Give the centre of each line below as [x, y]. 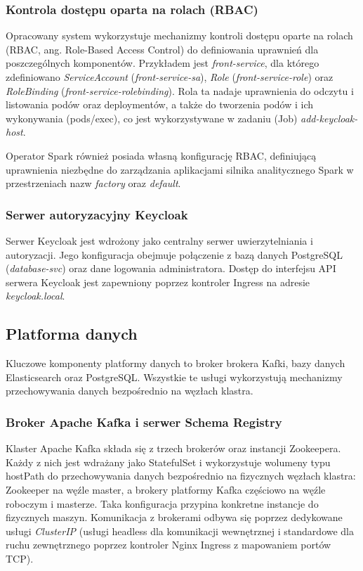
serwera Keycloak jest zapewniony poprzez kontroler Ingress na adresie [158, 282]
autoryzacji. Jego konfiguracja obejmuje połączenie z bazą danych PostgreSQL [174, 254]
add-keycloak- [329, 118]
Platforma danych [72, 334]
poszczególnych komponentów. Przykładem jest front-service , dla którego [163, 63]
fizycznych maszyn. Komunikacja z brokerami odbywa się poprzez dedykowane [174, 517]
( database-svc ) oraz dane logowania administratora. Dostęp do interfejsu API [171, 268]
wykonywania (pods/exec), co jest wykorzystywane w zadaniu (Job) [152, 118]
